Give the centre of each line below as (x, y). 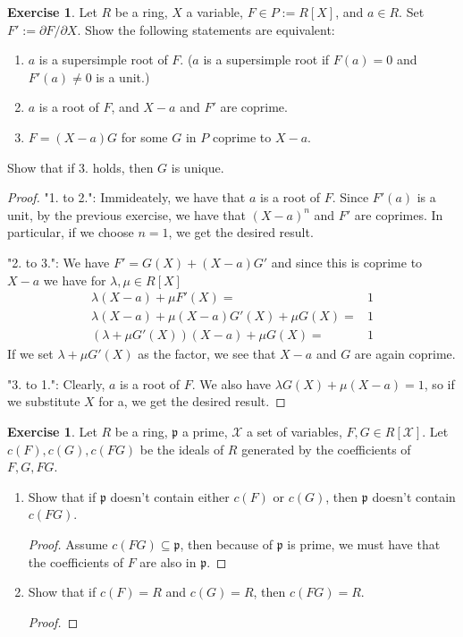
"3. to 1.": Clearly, (56, 383)
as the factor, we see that (207, 354)
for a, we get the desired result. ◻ (192, 401)
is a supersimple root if (266, 59)
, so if (439, 383)
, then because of (226, 544)
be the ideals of (182, 449)
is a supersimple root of (103, 59)
